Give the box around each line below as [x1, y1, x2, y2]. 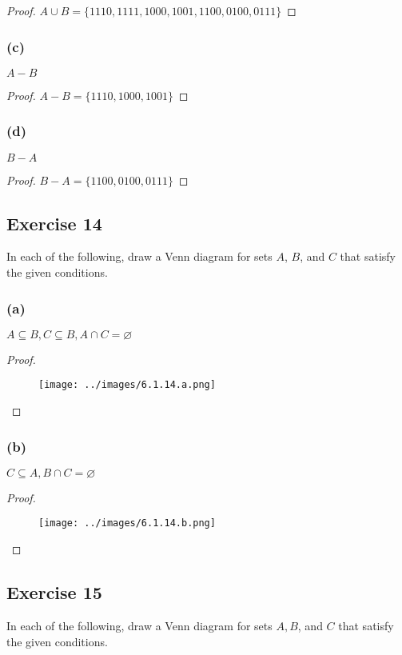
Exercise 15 [6, 580, 102, 605]
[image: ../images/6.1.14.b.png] [38, 517, 216, 529]
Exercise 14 [6, 210, 102, 235]
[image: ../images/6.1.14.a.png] [38, 379, 216, 391]
